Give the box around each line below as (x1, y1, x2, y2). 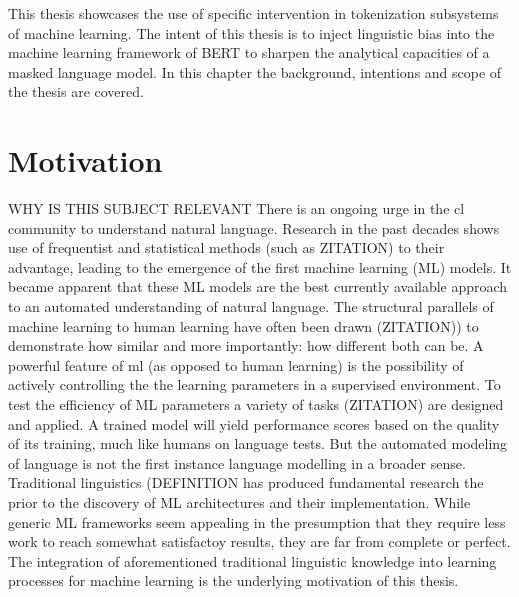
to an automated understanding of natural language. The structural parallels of (8, 296, 494, 317)
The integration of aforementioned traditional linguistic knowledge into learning (8, 550, 497, 571)
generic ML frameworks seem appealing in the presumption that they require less (8, 511, 506, 532)
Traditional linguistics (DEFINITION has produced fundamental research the (8, 472, 484, 493)
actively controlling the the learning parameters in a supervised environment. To (8, 374, 501, 395)
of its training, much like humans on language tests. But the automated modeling (8, 433, 508, 454)
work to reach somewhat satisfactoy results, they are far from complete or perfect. (8, 531, 511, 552)
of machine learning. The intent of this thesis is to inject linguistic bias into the (8, 22, 495, 43)
